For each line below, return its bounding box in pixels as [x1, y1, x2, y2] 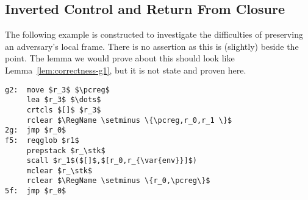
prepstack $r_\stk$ [26, 146, 106, 155]
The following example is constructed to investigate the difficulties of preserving [5, 28, 303, 41]
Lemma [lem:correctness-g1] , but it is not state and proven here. [5, 63, 246, 76]
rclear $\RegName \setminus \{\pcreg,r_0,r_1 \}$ [26, 116, 232, 125]
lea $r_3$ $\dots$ [26, 95, 101, 105]
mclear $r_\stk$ [26, 166, 93, 175]
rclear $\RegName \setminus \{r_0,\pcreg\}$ [26, 176, 210, 185]
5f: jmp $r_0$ [5, 187, 66, 196]
